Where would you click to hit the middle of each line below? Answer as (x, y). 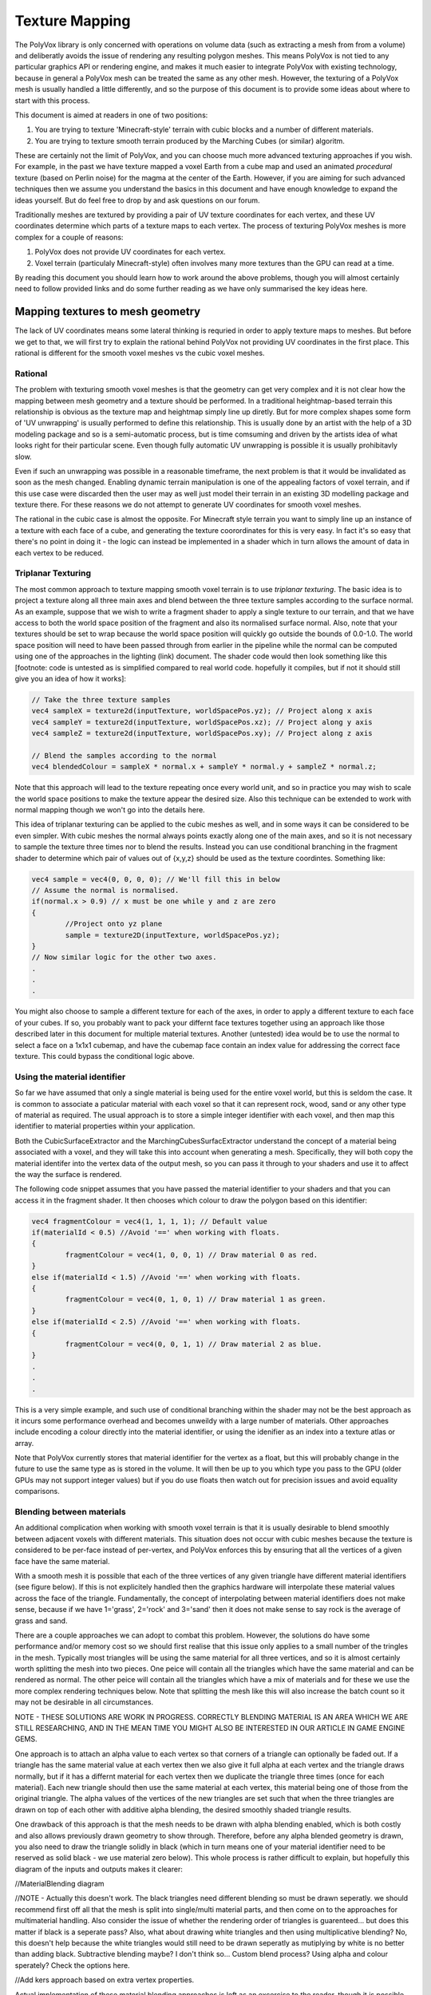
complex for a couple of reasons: (69, 237)
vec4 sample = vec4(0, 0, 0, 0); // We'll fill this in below (156, 879)
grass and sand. (41, 1621)
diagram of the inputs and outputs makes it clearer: (99, 1869)
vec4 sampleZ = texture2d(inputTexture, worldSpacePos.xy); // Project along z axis (202, 733)
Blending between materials (71, 1512)
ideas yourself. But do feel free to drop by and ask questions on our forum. (137, 200)
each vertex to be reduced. (59, 553)
